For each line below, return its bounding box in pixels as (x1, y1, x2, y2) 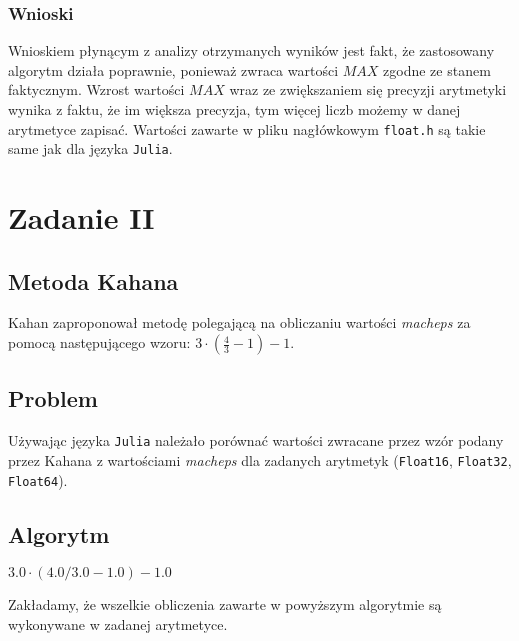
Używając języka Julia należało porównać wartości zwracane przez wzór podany (8, 430, 504, 451)
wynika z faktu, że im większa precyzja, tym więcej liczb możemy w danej (8, 99, 461, 119)
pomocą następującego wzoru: (8, 332, 191, 353)
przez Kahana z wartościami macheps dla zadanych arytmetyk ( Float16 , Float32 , (8, 449, 512, 470)
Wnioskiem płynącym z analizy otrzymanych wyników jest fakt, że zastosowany (8, 40, 495, 61)
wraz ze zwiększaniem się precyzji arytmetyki (229, 79, 507, 100)
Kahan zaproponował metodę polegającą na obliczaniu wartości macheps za (8, 312, 471, 333)
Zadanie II (8, 197, 155, 238)
